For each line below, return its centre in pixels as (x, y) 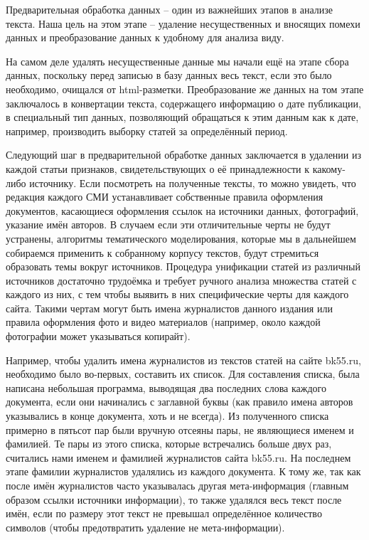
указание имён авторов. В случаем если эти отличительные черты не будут (168, 224)
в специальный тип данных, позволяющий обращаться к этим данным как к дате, (182, 117)
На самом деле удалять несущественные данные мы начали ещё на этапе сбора (177, 61)
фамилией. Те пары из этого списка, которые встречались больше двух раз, (169, 444)
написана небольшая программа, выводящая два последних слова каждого (166, 387)
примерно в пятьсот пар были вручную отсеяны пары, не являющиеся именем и (180, 429)
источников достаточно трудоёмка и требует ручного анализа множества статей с (181, 280)
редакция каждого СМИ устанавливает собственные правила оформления (165, 197)
